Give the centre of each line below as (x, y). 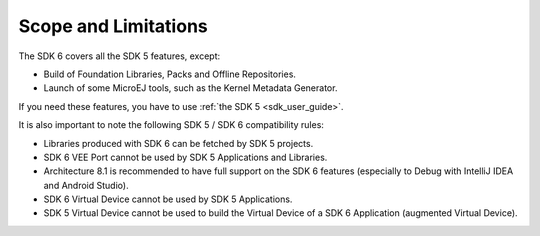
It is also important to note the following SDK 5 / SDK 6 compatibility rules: (171, 125)
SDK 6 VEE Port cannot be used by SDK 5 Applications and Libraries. (185, 157)
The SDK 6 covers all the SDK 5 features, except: (119, 56)
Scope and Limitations (113, 26)
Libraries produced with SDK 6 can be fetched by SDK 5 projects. (178, 143)
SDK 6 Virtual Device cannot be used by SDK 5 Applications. (168, 199)
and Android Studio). (86, 185)
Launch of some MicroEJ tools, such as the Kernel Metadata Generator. (190, 88)
